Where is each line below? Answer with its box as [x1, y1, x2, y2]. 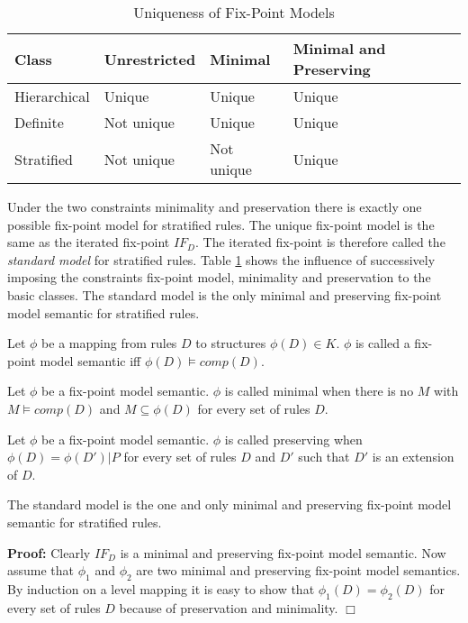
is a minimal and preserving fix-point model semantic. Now [120, 543, 446, 562]
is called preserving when [224, 429, 363, 448]
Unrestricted [103, 48, 196, 69]
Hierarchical [14, 86, 90, 106]
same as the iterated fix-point [7, 233, 170, 252]
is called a [355, 334, 410, 353]
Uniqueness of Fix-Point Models [133, 2, 335, 23]
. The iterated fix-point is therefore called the [195, 233, 445, 252]
